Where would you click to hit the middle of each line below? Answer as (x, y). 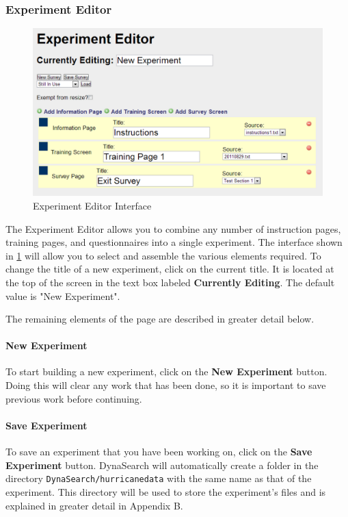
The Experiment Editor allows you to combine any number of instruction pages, (173, 228)
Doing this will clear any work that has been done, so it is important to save (166, 385)
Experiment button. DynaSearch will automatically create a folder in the (162, 465)
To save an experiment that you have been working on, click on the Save (159, 452)
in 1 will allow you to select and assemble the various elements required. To (163, 255)
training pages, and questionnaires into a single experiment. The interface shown (174, 242)
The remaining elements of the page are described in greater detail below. (160, 319)
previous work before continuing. (74, 398)
